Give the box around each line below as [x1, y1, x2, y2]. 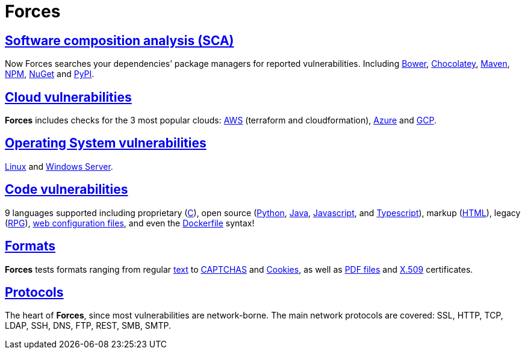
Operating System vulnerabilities [5, 135, 207, 151]
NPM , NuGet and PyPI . [5, 69, 95, 79]
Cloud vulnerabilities [5, 89, 132, 105]
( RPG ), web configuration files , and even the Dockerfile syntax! [5, 217, 255, 228]
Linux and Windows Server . [5, 161, 113, 172]
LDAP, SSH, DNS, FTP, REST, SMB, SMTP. [5, 320, 171, 331]
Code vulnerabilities [5, 182, 128, 197]
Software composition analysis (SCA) [5, 33, 234, 48]
